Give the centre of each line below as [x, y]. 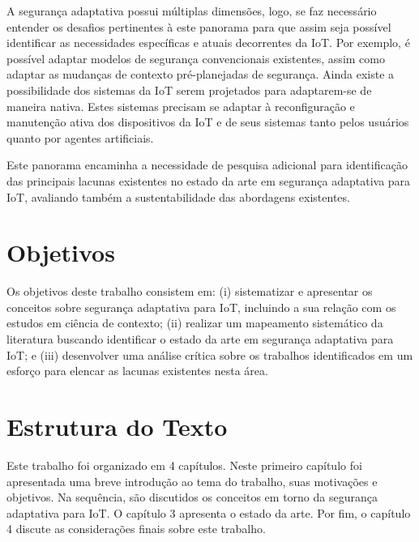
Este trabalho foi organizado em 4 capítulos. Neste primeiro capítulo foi [184, 465]
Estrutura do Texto [117, 426]
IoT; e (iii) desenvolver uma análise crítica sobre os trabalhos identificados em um [210, 354]
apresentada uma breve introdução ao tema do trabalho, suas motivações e [192, 481]
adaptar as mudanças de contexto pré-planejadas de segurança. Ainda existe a [201, 74]
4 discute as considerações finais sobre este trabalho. [136, 529]
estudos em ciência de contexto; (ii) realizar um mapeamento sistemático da [195, 323]
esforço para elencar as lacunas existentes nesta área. [137, 371]
